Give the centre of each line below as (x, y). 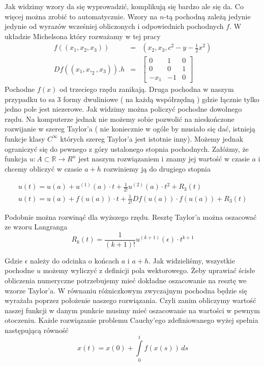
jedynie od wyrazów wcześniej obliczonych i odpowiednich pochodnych (114, 26)
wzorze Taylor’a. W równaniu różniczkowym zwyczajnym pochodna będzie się (126, 290)
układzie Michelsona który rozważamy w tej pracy (83, 36)
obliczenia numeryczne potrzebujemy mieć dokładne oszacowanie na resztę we (126, 280)
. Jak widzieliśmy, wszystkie (192, 260)
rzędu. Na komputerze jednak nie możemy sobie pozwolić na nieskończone (120, 119)
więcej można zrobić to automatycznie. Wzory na (81, 16)
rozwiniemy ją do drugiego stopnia (157, 168)
